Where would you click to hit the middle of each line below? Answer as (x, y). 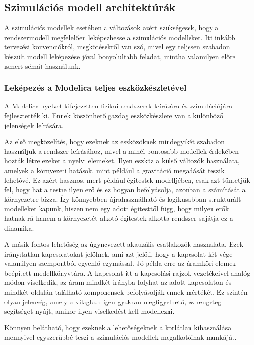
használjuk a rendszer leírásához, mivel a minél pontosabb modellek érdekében (122, 151)
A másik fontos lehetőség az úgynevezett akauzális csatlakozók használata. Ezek (124, 244)
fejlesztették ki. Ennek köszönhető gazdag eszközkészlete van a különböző (114, 115)
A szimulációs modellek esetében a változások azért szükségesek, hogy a (112, 28)
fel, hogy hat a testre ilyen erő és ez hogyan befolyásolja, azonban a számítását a (125, 189)
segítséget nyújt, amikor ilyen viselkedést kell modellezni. (90, 311)
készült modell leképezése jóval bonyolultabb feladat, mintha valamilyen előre (120, 56)
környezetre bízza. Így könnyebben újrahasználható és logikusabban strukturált (123, 199)
